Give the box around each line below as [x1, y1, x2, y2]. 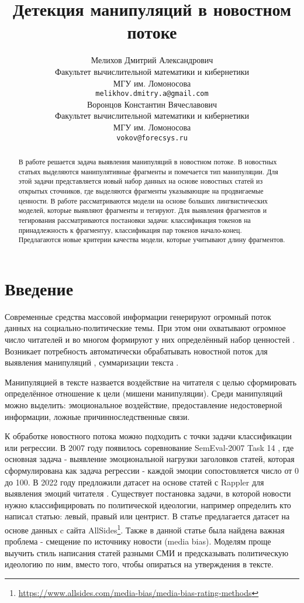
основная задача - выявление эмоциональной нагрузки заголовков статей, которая [5, 453, 295, 465]
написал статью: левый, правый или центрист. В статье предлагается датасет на [5, 510, 290, 522]
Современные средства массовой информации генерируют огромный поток [5, 310, 271, 322]
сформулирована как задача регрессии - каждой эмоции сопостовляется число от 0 [5, 464, 299, 476]
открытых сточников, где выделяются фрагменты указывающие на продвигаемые [18, 185, 264, 195]
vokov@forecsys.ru [116, 133, 188, 142]
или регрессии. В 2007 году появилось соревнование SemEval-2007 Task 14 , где [5, 441, 294, 453]
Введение [5, 276, 74, 300]
